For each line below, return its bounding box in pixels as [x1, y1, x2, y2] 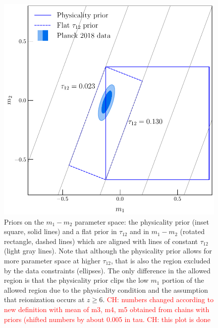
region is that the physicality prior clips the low [4, 275, 149, 285]
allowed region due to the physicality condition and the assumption [4, 284, 208, 295]
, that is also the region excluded [111, 255, 211, 265]
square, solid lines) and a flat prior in [4, 226, 117, 237]
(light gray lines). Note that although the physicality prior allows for [4, 246, 212, 256]
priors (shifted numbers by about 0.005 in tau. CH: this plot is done [4, 314, 211, 324]
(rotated [180, 226, 205, 237]
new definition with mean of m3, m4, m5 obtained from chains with [4, 304, 210, 314]
